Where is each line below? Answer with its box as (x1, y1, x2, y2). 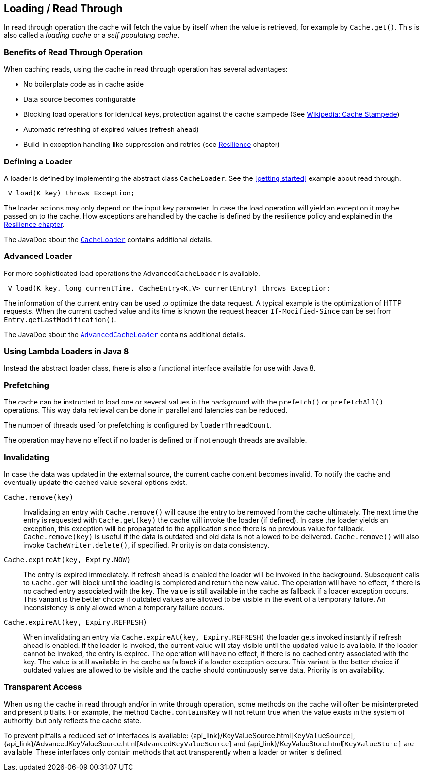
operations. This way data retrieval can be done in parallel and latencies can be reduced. (4, 406, 288, 415)
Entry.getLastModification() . (4, 315, 116, 323)
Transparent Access (4, 682, 82, 692)
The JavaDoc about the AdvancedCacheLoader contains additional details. (4, 330, 245, 339)
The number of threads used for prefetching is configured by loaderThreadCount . (4, 421, 272, 430)
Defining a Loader (4, 156, 72, 166)
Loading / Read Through (4, 2, 123, 15)
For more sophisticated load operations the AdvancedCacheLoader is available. (4, 269, 261, 277)
